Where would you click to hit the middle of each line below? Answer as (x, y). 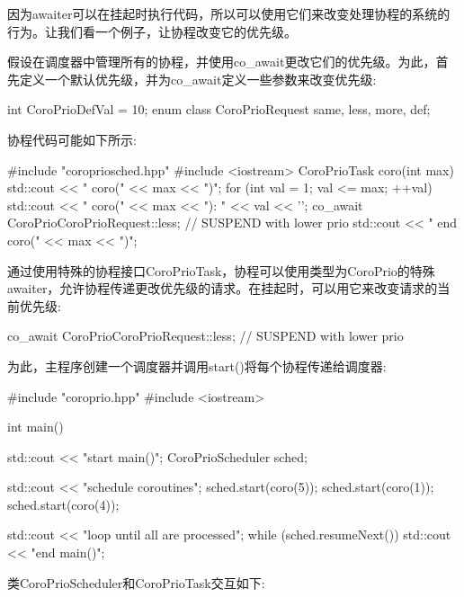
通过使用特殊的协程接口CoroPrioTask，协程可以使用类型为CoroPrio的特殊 (221, 270)
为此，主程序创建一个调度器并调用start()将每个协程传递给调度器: (197, 365)
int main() (36, 427)
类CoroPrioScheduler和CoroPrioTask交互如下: (136, 582)
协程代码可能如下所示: (72, 139)
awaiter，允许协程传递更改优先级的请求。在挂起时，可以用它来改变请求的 (223, 288)
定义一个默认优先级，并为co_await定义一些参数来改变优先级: (198, 79)
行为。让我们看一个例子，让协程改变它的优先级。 (152, 31)
